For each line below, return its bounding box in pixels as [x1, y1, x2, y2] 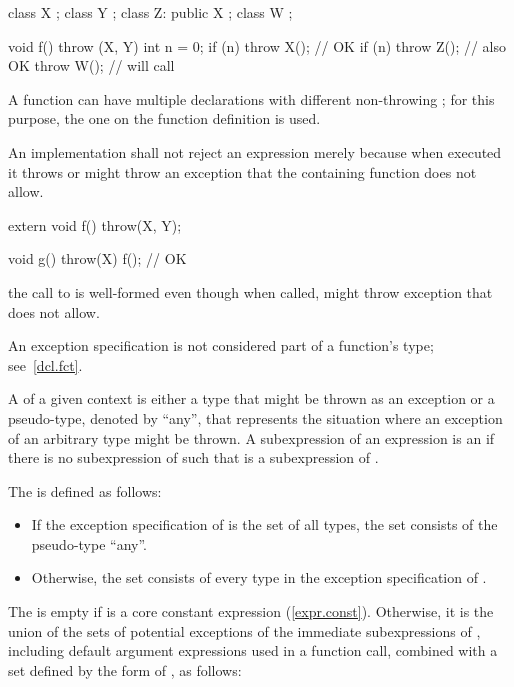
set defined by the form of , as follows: [8, 659, 242, 680]
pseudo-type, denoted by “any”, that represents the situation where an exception [8, 407, 503, 428]
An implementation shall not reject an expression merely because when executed [8, 141, 502, 162]
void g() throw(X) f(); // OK [8, 248, 187, 269]
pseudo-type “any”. [31, 533, 147, 554]
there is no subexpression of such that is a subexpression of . [8, 447, 379, 468]
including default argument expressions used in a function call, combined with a [8, 640, 498, 661]
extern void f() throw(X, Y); [8, 214, 182, 235]
